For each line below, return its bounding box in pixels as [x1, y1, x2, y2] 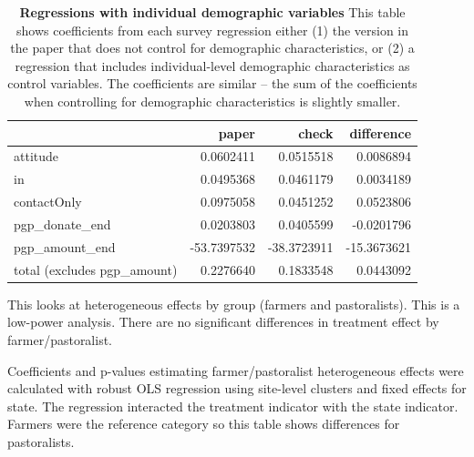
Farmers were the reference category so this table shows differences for [7, 414, 400, 433]
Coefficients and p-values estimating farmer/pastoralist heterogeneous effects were [7, 361, 464, 380]
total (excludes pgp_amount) [14, 259, 178, 279]
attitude [14, 147, 59, 166]
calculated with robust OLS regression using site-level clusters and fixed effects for [7, 379, 467, 398]
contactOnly [14, 192, 82, 211]
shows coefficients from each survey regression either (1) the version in [16, 20, 409, 39]
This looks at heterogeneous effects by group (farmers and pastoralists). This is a [7, 294, 460, 313]
